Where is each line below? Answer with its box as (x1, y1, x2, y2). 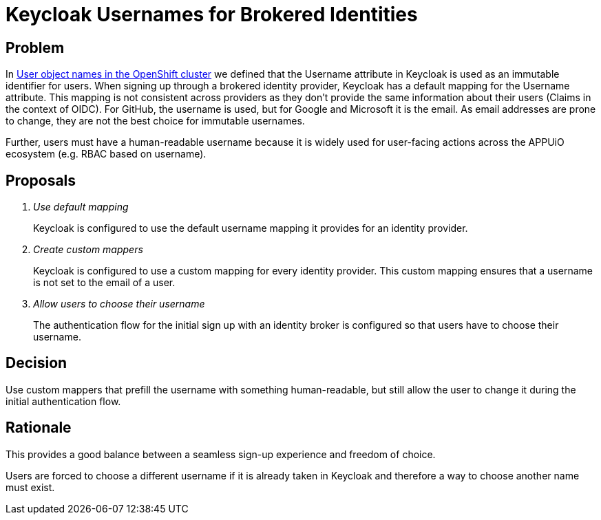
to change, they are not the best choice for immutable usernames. (6, 115, 305, 127)
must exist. (6, 481, 55, 493)
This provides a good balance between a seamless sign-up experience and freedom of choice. (6, 448, 436, 460)
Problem (6, 39, 65, 56)
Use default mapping (33, 201, 129, 213)
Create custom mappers (33, 243, 143, 256)
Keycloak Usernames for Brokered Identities (6, 3, 418, 26)
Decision (6, 354, 67, 372)
